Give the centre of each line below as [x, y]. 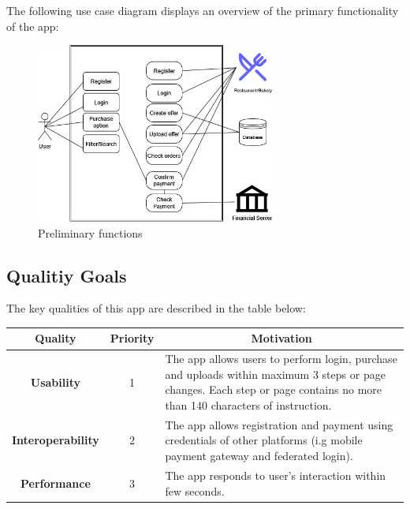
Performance [55, 483]
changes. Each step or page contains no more [274, 389]
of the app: [33, 26]
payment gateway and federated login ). [259, 456]
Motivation [281, 338]
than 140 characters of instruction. [248, 405]
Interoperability [56, 440]
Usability [56, 382]
